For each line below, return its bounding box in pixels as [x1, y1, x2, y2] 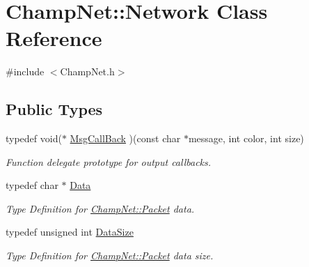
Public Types [6, 98, 103, 120]
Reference [6, 24, 102, 52]
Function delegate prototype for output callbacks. [6, 154, 212, 169]
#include [6, 64, 45, 79]
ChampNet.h [60, 64, 115, 79]
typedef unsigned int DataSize [6, 224, 134, 239]
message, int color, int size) [188, 131, 304, 146]
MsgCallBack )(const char [70, 131, 181, 146]
